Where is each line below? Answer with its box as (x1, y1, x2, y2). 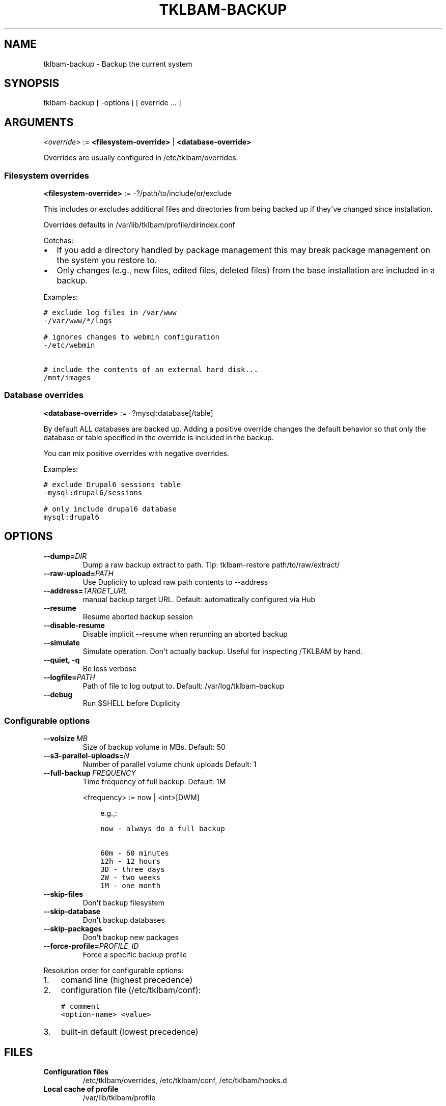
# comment (61, 1002, 100, 1011)
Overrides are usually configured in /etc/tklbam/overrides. (43, 153, 238, 162)
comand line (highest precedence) (61, 975, 193, 985)
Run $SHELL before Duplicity (82, 698, 180, 707)
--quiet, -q (43, 655, 80, 664)
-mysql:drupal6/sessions (43, 488, 143, 497)
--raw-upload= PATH (43, 569, 114, 578)
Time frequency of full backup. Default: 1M (82, 777, 226, 786)
